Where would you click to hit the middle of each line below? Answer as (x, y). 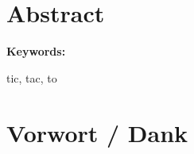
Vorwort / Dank (97, 132)
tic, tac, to (32, 77)
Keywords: (36, 51)
